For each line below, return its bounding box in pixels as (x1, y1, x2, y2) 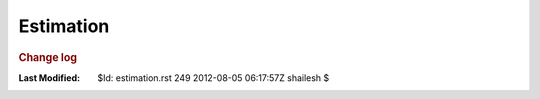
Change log (18, 50, 78, 64)
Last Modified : (18, 71, 80, 84)
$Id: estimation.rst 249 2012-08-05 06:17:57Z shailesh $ (97, 71, 330, 84)
